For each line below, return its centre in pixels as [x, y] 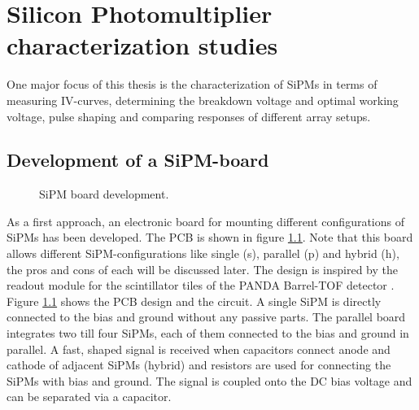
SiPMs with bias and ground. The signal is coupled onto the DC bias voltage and [209, 380]
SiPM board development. [104, 194]
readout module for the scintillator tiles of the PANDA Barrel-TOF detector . [201, 285]
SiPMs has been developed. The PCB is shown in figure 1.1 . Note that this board [210, 237]
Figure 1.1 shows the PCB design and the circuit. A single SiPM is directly [194, 301]
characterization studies [142, 45]
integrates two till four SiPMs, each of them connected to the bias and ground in [208, 333]
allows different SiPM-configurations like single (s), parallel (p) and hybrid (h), [203, 253]
